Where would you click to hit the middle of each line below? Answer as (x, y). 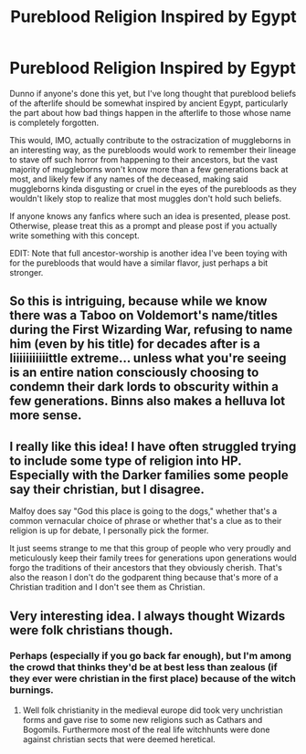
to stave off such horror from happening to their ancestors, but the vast (144, 159)
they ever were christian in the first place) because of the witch (153, 679)
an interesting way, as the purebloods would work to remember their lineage (153, 150)
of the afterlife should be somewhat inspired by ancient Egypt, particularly (149, 103)
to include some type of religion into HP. (126, 461)
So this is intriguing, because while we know (138, 302)
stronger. (26, 272)
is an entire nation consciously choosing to (134, 373)
